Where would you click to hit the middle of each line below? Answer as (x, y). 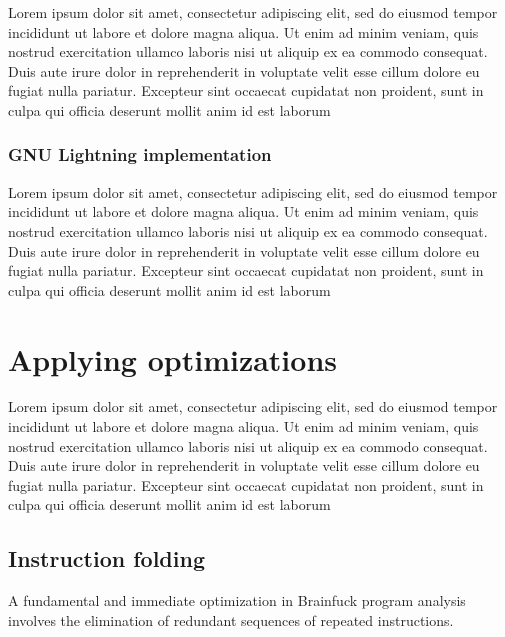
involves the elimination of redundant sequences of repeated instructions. (231, 619)
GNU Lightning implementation (140, 154)
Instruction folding (106, 558)
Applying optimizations (173, 358)
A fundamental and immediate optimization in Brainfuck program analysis (237, 600)
